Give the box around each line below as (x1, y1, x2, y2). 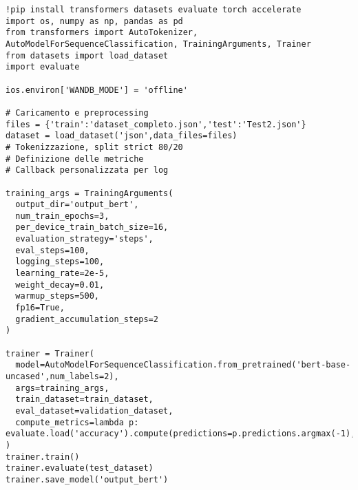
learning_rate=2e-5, (15, 268, 109, 279)
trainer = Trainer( (6, 348, 94, 359)
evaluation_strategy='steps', (15, 234, 154, 244)
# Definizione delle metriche (6, 153, 144, 164)
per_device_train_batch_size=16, (15, 222, 169, 233)
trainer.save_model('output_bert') (6, 474, 169, 484)
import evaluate (6, 62, 80, 72)
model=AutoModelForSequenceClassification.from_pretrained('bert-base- (15, 360, 351, 370)
